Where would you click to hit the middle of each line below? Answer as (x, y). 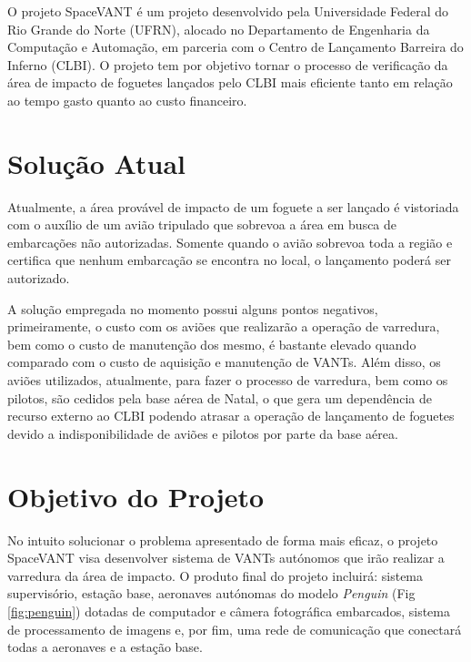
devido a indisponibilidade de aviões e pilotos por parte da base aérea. (203, 433)
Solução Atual (97, 163)
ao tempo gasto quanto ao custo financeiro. (127, 100)
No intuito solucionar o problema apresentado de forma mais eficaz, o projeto (223, 540)
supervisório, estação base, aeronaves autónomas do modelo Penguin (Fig (211, 593)
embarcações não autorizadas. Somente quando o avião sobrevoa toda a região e (230, 242)
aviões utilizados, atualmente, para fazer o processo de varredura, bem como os (228, 380)
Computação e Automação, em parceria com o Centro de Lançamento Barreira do (235, 47)
